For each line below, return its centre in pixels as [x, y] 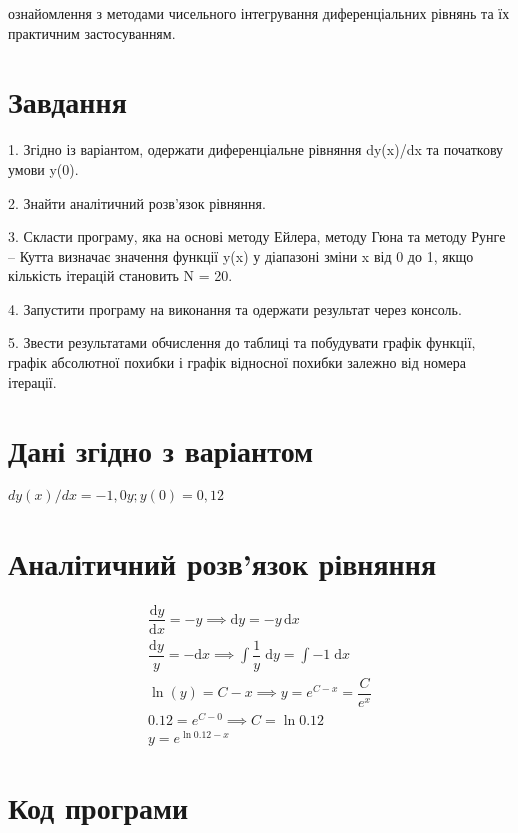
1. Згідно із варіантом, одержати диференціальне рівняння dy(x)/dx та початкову [256, 149]
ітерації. [32, 381]
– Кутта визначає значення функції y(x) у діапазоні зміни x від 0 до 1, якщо [241, 255]
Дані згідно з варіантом [161, 450]
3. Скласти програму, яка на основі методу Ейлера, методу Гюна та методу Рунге [257, 236]
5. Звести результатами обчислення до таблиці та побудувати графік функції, [242, 342]
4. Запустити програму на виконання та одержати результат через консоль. [235, 308]
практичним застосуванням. [92, 32]
